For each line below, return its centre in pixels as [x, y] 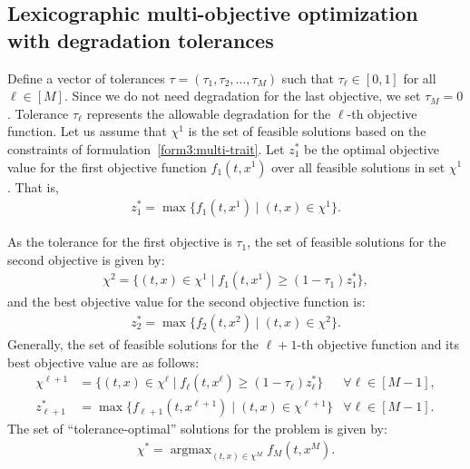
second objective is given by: [86, 259]
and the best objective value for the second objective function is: [186, 302]
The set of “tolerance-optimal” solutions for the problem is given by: [197, 429]
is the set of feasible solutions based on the [307, 131]
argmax [191, 449]
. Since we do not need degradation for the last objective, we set [242, 96]
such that [308, 78]
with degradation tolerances [141, 39]
